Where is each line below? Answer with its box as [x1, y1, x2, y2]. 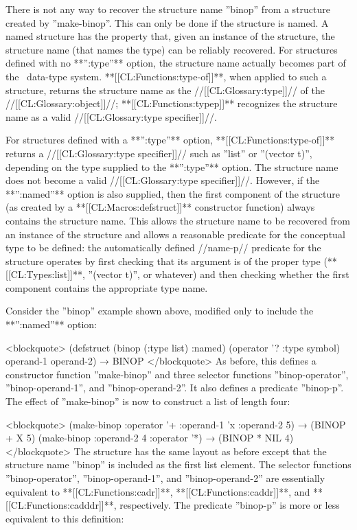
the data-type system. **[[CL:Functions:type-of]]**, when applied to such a [5, 69, 327, 83]
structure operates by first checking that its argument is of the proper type [5, 253, 321, 268]
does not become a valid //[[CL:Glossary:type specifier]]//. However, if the [5, 173, 320, 187]
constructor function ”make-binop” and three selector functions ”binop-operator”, [5, 367, 349, 381]
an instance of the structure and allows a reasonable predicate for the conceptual [5, 227, 345, 241]
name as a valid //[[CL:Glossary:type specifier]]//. [5, 109, 217, 124]
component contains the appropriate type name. [5, 280, 208, 295]
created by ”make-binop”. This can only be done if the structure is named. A [5, 15, 329, 30]
